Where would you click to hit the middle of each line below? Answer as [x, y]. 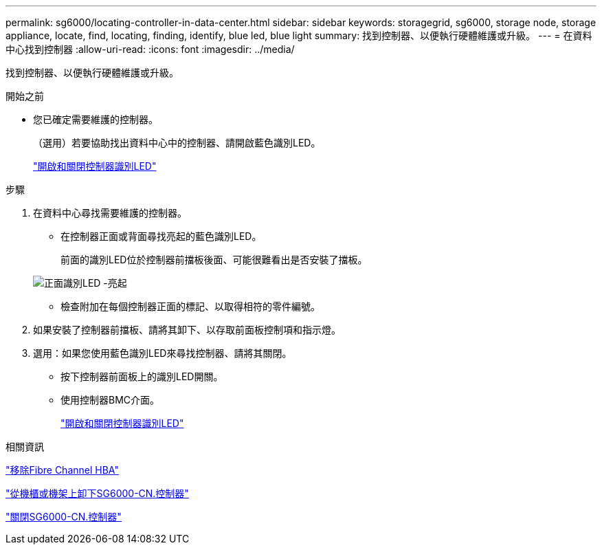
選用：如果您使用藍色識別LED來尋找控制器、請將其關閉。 [163, 353]
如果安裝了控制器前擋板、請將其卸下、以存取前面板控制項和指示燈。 [187, 330]
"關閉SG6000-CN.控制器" [64, 517]
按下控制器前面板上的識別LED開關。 [142, 376]
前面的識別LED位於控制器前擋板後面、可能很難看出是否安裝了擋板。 [214, 260]
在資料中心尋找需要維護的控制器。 [110, 213]
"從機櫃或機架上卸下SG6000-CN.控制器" [97, 493]
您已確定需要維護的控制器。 [96, 119]
